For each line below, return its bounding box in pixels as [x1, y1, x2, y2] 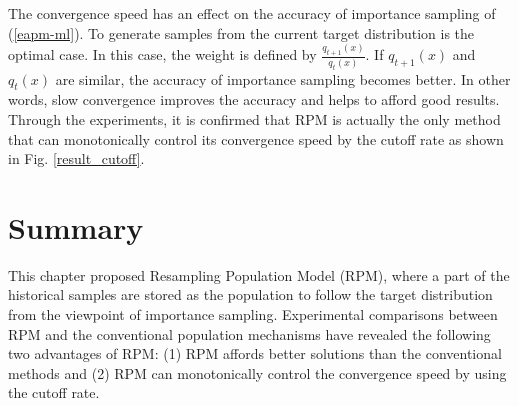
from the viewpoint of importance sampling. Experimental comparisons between [8, 304, 498, 325]
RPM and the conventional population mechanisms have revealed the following [8, 323, 491, 344]
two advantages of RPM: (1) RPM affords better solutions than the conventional [8, 343, 502, 364]
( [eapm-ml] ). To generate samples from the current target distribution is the [8, 22, 475, 43]
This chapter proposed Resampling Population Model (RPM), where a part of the [8, 264, 510, 285]
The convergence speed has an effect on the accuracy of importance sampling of [8, 3, 496, 23]
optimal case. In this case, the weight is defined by [8, 44, 317, 65]
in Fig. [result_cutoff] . [8, 148, 145, 169]
